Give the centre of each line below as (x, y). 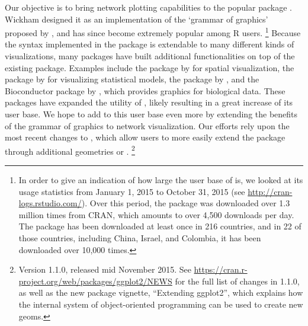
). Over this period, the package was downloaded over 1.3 (186, 203)
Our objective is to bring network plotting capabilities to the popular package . (148, 7)
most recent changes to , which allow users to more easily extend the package (145, 137)
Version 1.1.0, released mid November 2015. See (105, 269)
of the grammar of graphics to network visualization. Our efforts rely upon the (147, 125)
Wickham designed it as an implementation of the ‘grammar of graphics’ (137, 19)
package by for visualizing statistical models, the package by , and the (132, 79)
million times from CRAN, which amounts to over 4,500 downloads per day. (156, 214)
